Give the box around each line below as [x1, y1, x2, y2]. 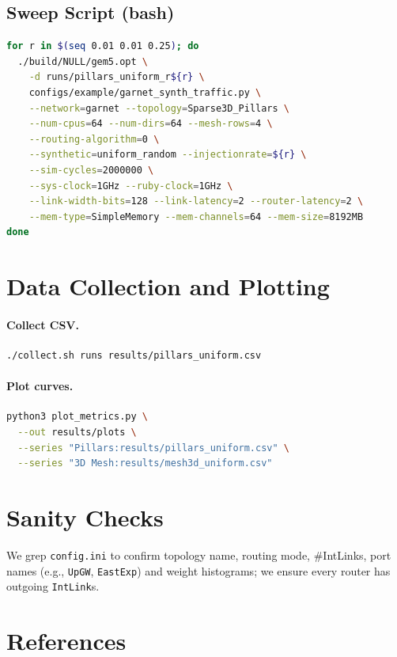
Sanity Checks [6, 501, 164, 534]
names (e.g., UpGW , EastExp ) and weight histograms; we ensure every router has [6, 562, 391, 579]
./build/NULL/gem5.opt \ [17, 55, 149, 67]
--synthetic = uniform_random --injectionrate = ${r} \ [28, 149, 307, 161]
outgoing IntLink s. [6, 578, 100, 594]
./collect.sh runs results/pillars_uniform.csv [6, 350, 262, 362]
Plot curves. [6, 378, 74, 394]
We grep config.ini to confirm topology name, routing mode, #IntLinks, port [6, 546, 391, 563]
